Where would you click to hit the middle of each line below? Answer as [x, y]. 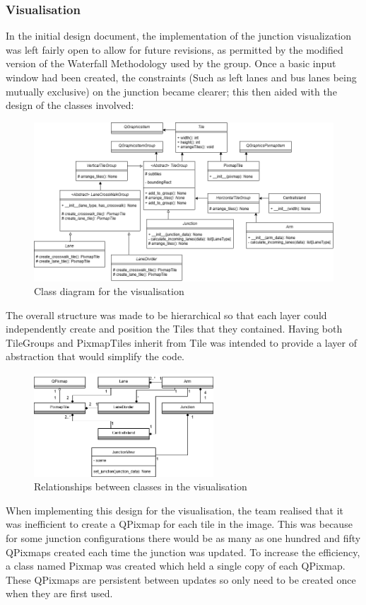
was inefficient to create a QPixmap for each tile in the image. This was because [179, 524]
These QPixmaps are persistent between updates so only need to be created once [181, 579]
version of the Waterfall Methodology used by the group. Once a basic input [171, 63]
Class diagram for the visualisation [109, 291]
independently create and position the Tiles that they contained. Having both [174, 329]
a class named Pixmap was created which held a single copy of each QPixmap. [176, 566]
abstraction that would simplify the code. [95, 356]
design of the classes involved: [70, 105]
